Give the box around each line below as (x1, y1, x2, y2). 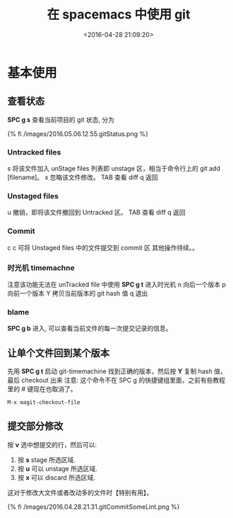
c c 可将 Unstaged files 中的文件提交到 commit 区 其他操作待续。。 (7, 243, 199, 252)
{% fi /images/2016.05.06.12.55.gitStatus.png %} (7, 129, 148, 138)
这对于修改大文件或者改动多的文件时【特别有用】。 (7, 488, 153, 497)
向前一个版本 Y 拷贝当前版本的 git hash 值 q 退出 (7, 288, 148, 298)
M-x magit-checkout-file (7, 399, 80, 406)
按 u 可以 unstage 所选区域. (17, 464, 97, 473)
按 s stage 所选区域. (17, 455, 76, 464)
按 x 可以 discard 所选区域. (17, 473, 95, 482)
